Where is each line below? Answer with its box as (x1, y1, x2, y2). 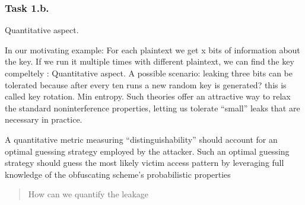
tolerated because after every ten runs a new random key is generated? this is (5, 78, 287, 91)
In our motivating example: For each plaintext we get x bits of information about (5, 43, 300, 56)
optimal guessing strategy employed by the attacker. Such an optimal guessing (5, 145, 290, 157)
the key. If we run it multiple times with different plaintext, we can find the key (5, 55, 294, 68)
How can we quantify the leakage (28, 188, 148, 200)
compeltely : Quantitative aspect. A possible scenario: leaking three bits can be (5, 67, 293, 79)
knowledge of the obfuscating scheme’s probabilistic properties (5, 168, 231, 180)
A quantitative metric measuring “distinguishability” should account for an (5, 133, 278, 145)
